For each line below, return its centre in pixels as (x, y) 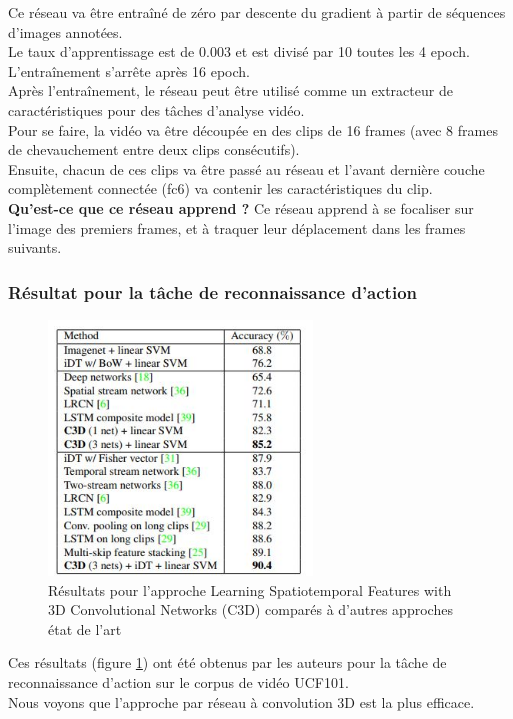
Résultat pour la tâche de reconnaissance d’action (213, 291)
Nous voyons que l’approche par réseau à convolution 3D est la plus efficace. (241, 701)
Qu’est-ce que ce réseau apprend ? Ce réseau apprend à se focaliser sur (241, 207)
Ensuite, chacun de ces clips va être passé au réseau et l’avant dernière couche (246, 168)
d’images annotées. (65, 31)
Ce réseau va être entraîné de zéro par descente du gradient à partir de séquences (257, 12)
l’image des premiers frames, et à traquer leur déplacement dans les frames (237, 227)
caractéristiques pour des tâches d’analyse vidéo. (156, 109)
